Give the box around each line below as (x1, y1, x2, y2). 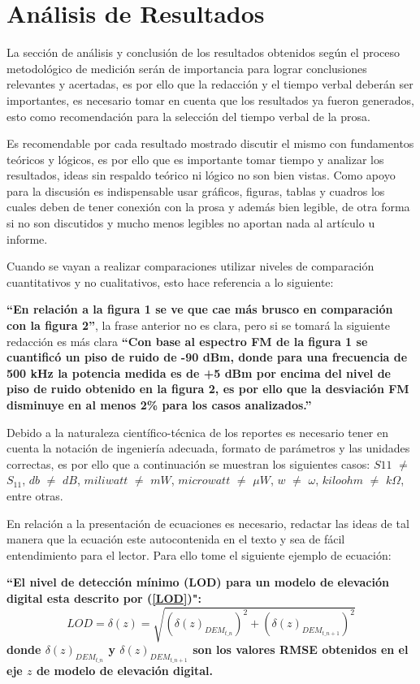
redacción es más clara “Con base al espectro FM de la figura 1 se (6, 332, 368, 349)
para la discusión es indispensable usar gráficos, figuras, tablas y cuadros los (6, 182, 385, 199)
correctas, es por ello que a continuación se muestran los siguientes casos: (6, 455, 370, 472)
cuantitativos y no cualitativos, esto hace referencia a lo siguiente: (6, 273, 334, 290)
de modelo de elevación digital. (36, 661, 213, 678)
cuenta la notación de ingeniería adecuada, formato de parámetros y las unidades (6, 439, 410, 457)
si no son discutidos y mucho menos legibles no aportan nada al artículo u (6, 214, 375, 232)
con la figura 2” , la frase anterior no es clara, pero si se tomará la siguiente (6, 317, 391, 334)
